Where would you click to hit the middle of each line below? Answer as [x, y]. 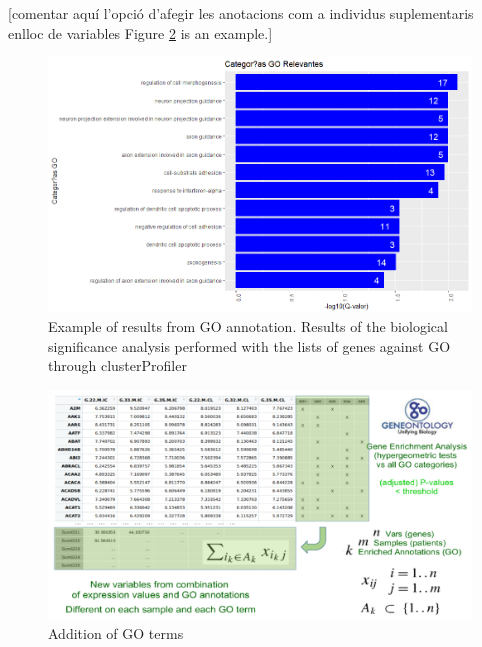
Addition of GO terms [116, 632]
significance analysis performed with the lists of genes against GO [249, 345]
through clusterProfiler [117, 365]
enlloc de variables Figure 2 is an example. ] [140, 32]
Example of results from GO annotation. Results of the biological [248, 326]
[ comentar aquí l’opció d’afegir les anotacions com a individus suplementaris [241, 13]
